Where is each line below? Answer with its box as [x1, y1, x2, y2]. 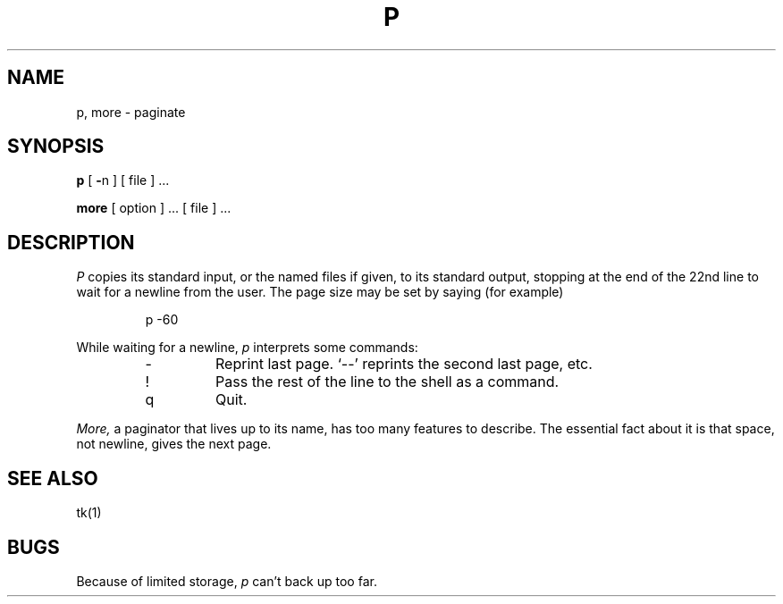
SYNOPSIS [7, 135, 105, 158]
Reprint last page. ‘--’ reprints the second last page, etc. [215, 355, 593, 373]
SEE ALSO [7, 466, 98, 490]
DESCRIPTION [7, 231, 135, 254]
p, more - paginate [76, 104, 186, 120]
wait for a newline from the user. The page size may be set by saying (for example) [76, 284, 564, 300]
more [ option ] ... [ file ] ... [76, 200, 232, 216]
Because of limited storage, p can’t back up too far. [76, 573, 377, 589]
